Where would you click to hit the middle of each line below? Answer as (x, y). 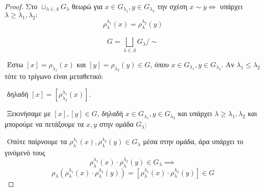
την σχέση (172, 6)
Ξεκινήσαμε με (29, 113)
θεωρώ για (87, 6)
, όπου (160, 64)
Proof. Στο (21, 6)
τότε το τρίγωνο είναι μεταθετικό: (54, 76)
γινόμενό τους (25, 152)
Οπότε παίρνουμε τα (37, 141)
